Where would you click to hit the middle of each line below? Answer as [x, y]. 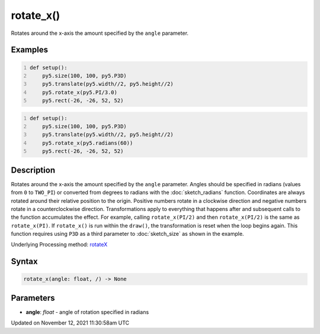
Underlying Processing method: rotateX [59, 245]
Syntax [24, 262]
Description [33, 170]
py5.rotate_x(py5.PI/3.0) [80, 92]
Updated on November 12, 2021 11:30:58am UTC [70, 323]
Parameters [33, 298]
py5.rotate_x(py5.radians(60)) [88, 143]
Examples [30, 50]
